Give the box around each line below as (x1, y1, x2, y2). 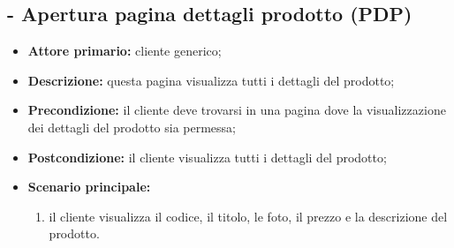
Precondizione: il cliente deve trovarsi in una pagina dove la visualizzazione (27, 101, 446, 119)
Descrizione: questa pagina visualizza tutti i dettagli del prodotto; (27, 71, 395, 89)
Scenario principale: (27, 177, 151, 196)
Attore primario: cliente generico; (27, 41, 222, 60)
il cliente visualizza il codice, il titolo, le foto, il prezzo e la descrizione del (49, 207, 448, 225)
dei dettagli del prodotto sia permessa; (27, 117, 236, 136)
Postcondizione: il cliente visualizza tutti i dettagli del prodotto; (27, 147, 387, 166)
